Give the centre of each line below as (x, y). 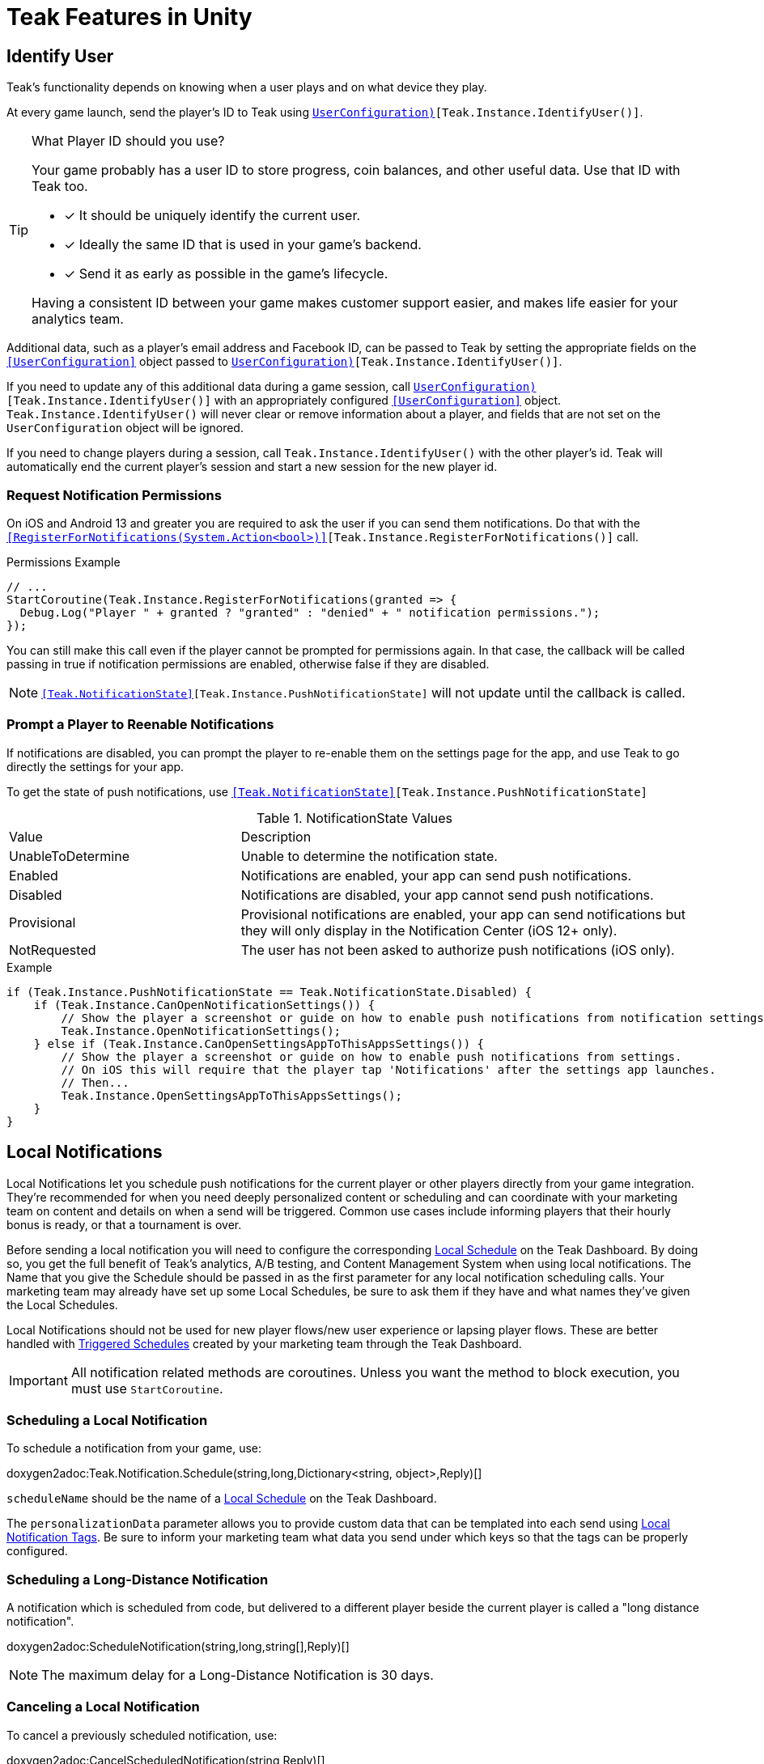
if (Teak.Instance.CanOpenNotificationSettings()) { (204, 1005)
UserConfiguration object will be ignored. (125, 428)
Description (276, 836)
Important (38, 1380)
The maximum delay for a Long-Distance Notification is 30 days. (238, 1675)
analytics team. (78, 319)
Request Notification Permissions (114, 495)
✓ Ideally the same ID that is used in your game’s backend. (243, 245)
